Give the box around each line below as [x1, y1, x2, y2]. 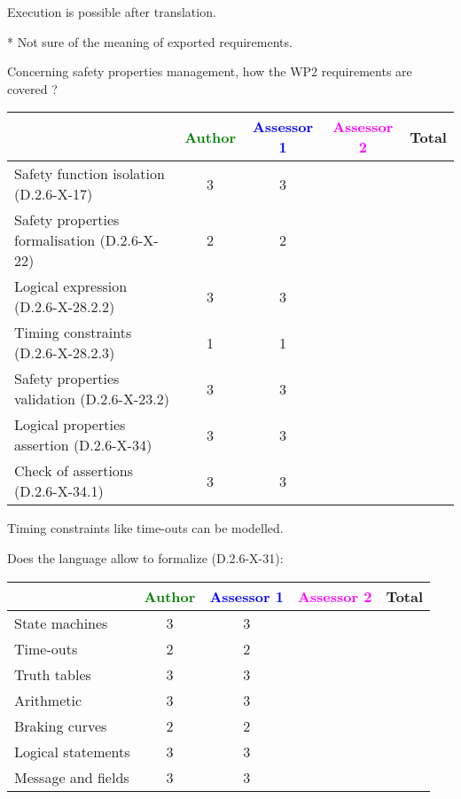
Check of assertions [14, 460, 134, 482]
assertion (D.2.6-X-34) [14, 435, 152, 456]
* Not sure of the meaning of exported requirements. [7, 32, 293, 51]
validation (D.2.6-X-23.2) [14, 388, 169, 410]
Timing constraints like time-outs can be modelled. [7, 519, 284, 537]
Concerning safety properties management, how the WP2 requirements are [7, 62, 412, 81]
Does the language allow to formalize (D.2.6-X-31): [7, 548, 284, 567]
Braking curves [14, 715, 107, 736]
